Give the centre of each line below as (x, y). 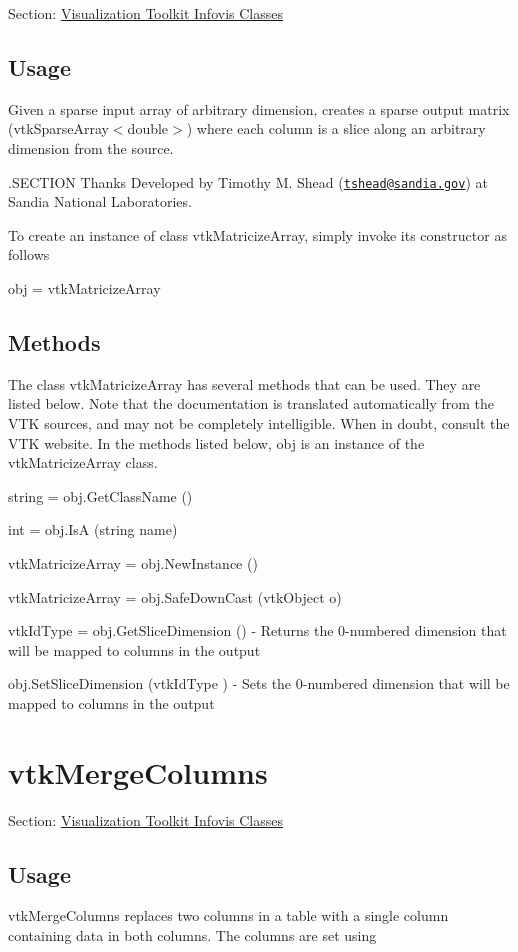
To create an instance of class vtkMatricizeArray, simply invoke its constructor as (257, 234)
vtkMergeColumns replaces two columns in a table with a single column (228, 915)
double (148, 128)
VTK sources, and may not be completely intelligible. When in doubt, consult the (259, 423)
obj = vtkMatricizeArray (84, 288)
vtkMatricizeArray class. (83, 462)
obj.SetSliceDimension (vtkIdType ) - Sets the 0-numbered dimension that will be (259, 683)
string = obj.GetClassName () (100, 495)
